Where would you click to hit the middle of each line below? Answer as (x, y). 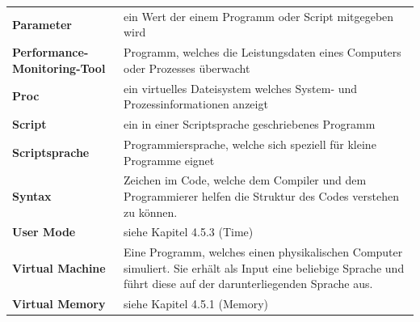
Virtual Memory (59, 304)
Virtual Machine (59, 267)
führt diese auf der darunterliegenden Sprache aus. (248, 284)
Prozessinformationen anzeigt (195, 104)
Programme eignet (169, 160)
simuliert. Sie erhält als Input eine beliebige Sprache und (264, 267)
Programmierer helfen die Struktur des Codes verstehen (261, 195)
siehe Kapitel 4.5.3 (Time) (188, 232)
